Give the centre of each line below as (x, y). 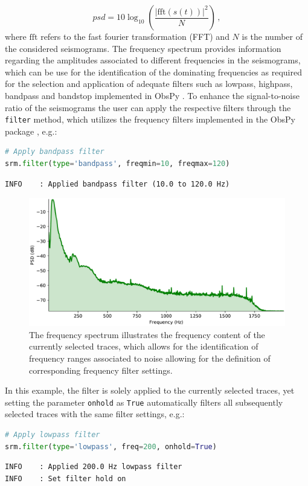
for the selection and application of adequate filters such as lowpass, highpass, (149, 84)
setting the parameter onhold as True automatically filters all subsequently (144, 402)
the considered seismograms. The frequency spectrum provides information (143, 48)
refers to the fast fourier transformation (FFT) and (135, 36)
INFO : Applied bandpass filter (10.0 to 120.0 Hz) (117, 184)
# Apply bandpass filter (55, 152)
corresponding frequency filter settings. (101, 370)
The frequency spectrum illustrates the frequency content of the (147, 334)
